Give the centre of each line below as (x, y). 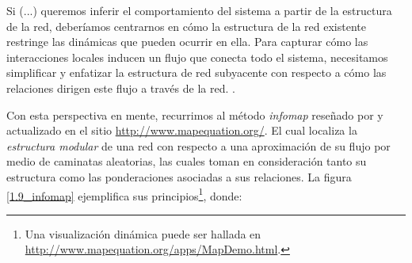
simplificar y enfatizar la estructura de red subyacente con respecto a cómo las (196, 72)
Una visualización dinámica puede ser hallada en (143, 233)
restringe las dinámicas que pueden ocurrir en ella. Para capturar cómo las (187, 42)
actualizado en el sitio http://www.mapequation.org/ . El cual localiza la (182, 130)
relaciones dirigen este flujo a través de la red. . (121, 88)
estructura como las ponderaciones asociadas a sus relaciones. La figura (179, 176)
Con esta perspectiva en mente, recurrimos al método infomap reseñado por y (195, 114)
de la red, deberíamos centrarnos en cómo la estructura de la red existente (186, 26)
